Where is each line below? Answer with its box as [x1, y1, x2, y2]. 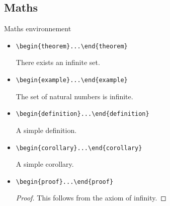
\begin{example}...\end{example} [16, 77, 128, 84]
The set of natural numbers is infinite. [16, 91, 133, 101]
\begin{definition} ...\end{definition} [16, 110, 149, 118]
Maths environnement [4, 23, 71, 34]
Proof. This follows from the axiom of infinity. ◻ [16, 192, 166, 203]
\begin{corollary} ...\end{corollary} [16, 144, 142, 152]
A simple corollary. [16, 159, 74, 169]
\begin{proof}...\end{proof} [16, 178, 114, 185]
